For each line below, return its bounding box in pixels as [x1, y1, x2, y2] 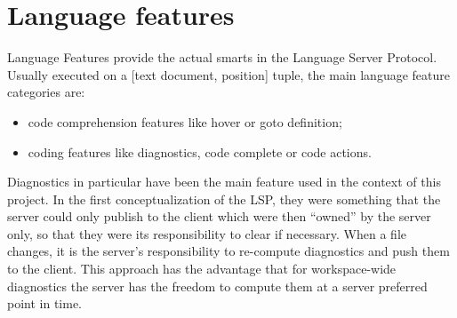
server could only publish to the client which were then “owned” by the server [7, 207, 431, 226]
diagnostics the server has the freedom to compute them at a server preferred [7, 276, 428, 295]
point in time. [7, 294, 83, 313]
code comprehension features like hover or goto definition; [28, 112, 342, 131]
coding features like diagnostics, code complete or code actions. [28, 142, 372, 161]
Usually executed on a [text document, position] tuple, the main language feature [7, 65, 450, 83]
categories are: [7, 83, 85, 101]
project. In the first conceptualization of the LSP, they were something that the [7, 189, 441, 208]
